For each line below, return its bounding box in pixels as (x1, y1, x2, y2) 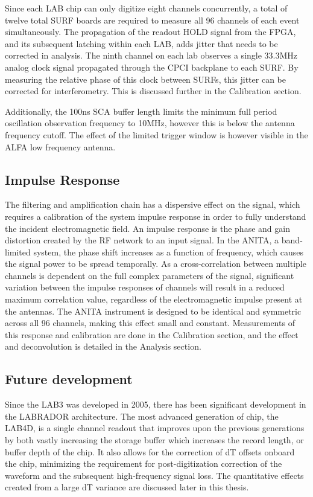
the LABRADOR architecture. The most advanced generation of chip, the (5, 409, 279, 422)
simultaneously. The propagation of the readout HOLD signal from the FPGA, (5, 25, 296, 38)
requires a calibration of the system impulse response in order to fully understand (5, 210, 306, 222)
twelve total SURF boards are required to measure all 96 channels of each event (5, 13, 300, 26)
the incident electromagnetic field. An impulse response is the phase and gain (5, 222, 290, 234)
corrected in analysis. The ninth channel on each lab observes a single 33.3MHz (5, 49, 298, 62)
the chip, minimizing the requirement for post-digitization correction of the (5, 457, 282, 470)
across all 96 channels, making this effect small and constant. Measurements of (5, 316, 295, 329)
